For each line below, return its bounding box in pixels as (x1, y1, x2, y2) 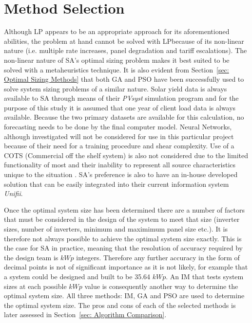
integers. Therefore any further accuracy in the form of (76, 252, 240, 262)
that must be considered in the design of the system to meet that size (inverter (4, 214, 240, 224)
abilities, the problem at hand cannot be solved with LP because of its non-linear (4, 36, 244, 46)
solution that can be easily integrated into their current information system (4, 179, 229, 189)
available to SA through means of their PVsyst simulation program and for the (4, 93, 239, 103)
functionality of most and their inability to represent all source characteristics (4, 160, 236, 170)
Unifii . (4, 188, 23, 198)
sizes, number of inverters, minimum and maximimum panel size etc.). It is (4, 224, 228, 233)
